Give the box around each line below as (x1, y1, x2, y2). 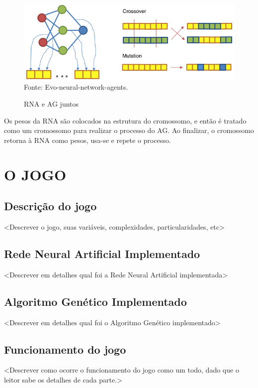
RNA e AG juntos (24, 99, 79, 109)
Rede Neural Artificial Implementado (4, 246, 200, 261)
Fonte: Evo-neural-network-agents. (24, 82, 128, 92)
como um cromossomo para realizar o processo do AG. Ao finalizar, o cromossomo (4, 125, 254, 135)
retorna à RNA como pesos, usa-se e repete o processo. (4, 134, 171, 145)
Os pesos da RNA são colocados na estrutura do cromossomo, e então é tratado (4, 115, 247, 126)
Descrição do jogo (4, 198, 97, 214)
